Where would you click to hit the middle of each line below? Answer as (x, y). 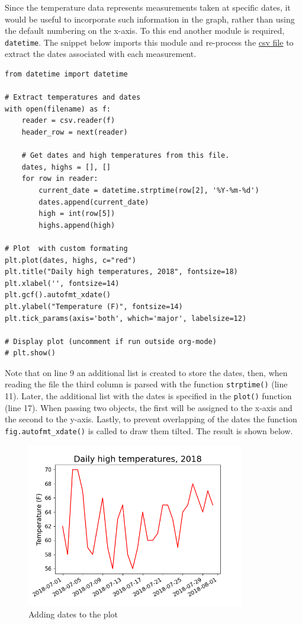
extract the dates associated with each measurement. (101, 54)
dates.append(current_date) (94, 202)
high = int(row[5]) (77, 214)
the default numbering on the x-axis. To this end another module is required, (145, 31)
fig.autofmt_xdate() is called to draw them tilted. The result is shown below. (149, 430)
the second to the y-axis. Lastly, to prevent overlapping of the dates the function (151, 419)
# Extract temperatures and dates (73, 98)
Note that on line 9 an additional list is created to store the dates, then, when (146, 372)
